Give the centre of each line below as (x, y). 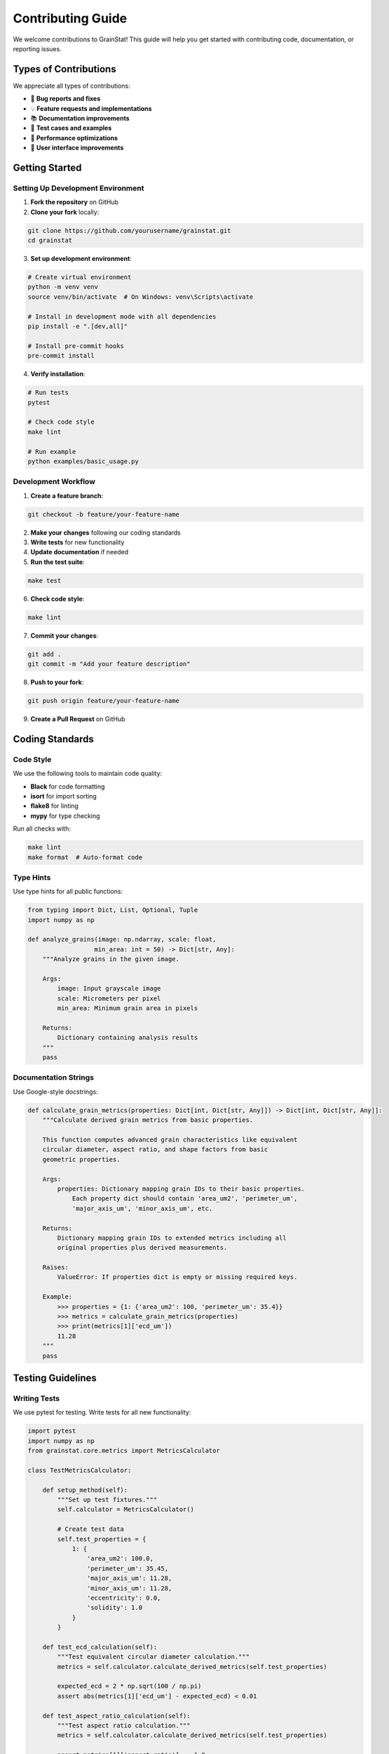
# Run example (52, 451)
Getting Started (47, 168)
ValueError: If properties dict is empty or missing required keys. (177, 1277)
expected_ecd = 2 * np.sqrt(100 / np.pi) (129, 1686)
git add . (45, 654)
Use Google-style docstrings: (55, 1092)
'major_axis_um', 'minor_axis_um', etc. (142, 1208)
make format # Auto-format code (85, 857)
